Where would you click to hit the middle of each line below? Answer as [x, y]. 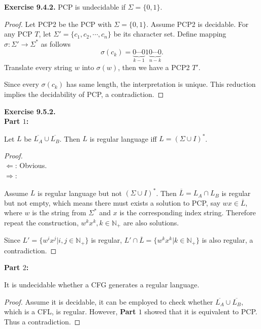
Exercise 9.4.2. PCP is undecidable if [65, 7]
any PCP [18, 34]
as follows [56, 43]
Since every [22, 84]
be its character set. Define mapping [170, 34]
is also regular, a [227, 240]
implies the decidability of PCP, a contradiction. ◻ [84, 94]
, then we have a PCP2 [154, 67]
